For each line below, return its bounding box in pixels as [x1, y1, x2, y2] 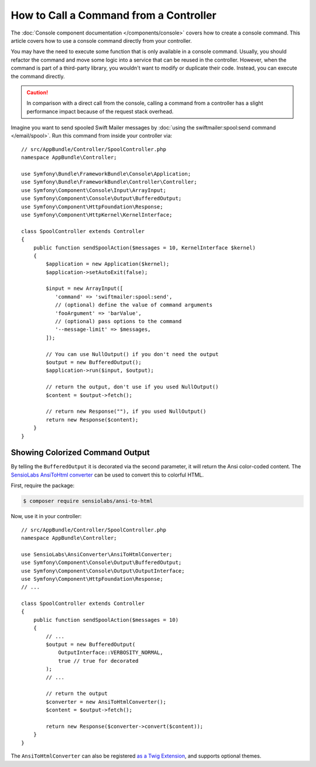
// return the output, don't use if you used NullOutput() [46, 383, 219, 391]
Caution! [26, 88, 49, 96]
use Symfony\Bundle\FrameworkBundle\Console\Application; [21, 170, 191, 177]
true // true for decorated [58, 658, 139, 664]
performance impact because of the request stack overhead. [26, 108, 174, 115]
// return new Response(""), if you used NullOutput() [46, 408, 207, 415]
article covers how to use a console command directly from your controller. [11, 37, 193, 44]
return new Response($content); [46, 416, 139, 423]
